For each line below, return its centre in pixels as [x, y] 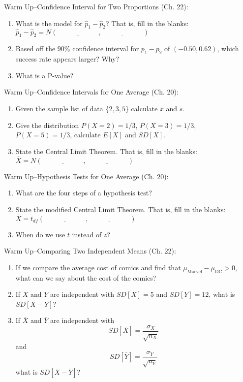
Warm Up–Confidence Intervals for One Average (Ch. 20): [91, 92]
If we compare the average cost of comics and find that [98, 267]
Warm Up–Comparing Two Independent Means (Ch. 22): [90, 251]
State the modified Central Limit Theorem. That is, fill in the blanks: [121, 209]
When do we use [40, 234]
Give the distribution [47, 125]
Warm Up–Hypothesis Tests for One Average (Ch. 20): [86, 176]
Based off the [35, 48]
